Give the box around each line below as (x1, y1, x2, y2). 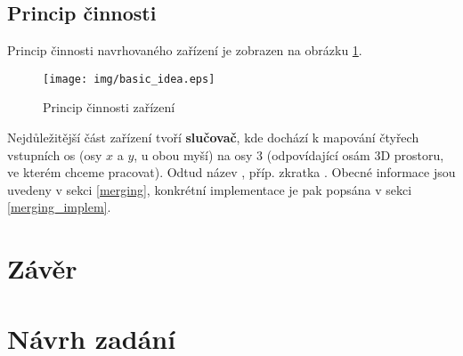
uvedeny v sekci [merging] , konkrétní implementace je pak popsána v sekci (7, 180, 412, 198)
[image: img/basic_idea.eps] (43, 72, 215, 85)
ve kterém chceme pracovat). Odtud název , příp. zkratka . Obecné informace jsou (7, 163, 456, 182)
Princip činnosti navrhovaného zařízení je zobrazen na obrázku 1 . (7, 41, 362, 60)
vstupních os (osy (7, 145, 102, 164)
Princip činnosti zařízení (43, 98, 175, 117)
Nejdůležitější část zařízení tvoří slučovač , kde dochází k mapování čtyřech (7, 128, 419, 147)
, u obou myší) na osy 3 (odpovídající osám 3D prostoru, (134, 145, 444, 164)
